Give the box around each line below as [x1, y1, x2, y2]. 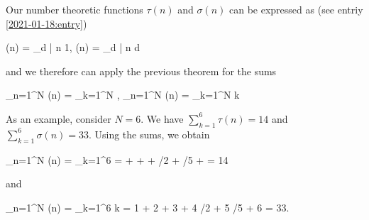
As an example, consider [6, 111, 111, 126]
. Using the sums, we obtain [88, 126, 210, 141]
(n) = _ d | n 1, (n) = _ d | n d [6, 40, 141, 55]
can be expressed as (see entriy [229, 2, 363, 16]
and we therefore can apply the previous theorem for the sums [6, 63, 277, 78]
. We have [141, 111, 184, 126]
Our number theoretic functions [6, 2, 143, 16]
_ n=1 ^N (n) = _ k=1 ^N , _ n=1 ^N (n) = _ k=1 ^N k [6, 87, 240, 102]
